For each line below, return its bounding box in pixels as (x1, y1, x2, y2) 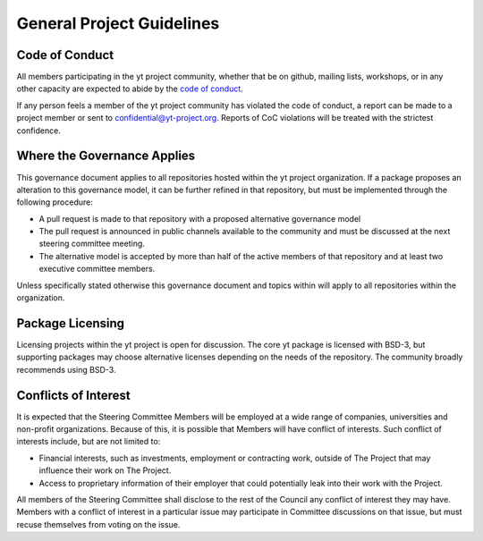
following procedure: (16, 197, 93, 207)
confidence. (16, 125, 62, 136)
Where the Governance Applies (16, 148, 196, 164)
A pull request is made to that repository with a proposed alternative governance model (38, 213, 361, 224)
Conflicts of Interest (16, 387, 131, 402)
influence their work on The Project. (38, 465, 172, 476)
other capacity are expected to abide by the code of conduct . (16, 83, 243, 94)
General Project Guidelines (16, 13, 220, 33)
